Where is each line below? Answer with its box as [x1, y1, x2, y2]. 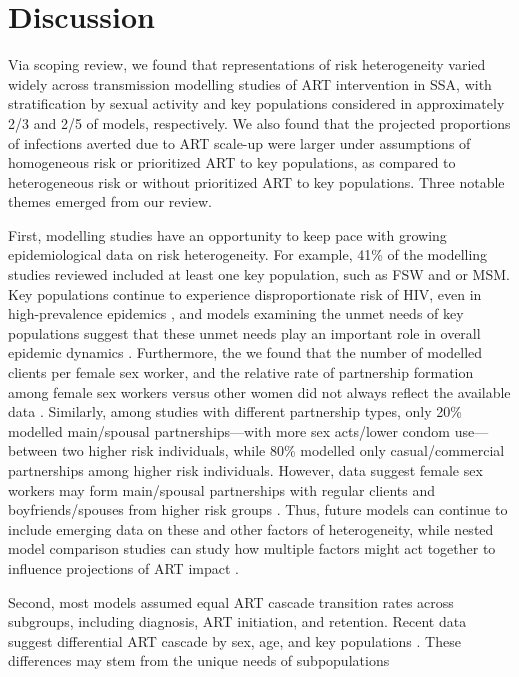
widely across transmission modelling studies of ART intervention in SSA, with [8, 73, 492, 94]
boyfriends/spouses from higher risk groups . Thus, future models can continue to [8, 499, 508, 520]
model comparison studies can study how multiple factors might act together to [8, 538, 496, 559]
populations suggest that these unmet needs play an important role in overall [8, 322, 481, 343]
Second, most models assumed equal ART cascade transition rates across [8, 591, 454, 612]
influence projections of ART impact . [8, 557, 239, 578]
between [8, 440, 58, 461]
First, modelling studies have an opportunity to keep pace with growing [8, 224, 447, 245]
